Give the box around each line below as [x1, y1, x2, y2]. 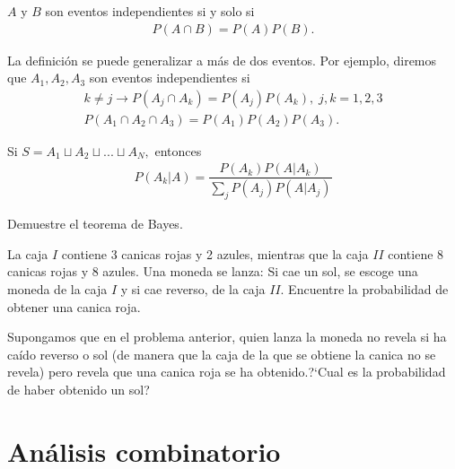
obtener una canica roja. [7, 297, 141, 316]
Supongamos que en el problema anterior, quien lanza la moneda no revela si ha [7, 327, 447, 346]
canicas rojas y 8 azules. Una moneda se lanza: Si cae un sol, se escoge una [7, 262, 418, 281]
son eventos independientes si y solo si [45, 2, 255, 20]
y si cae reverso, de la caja [120, 279, 266, 298]
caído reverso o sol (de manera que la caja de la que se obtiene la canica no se [7, 344, 436, 363]
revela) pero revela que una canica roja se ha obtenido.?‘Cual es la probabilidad [7, 362, 446, 381]
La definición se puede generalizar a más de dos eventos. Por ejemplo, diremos [7, 50, 437, 69]
